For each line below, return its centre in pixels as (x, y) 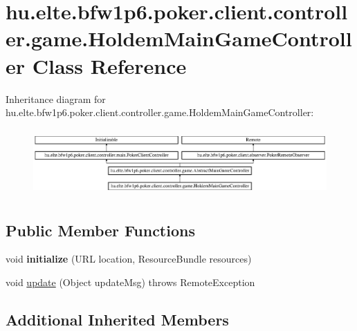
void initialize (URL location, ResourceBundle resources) (129, 259)
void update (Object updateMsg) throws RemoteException (130, 282)
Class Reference (109, 65)
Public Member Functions (100, 230)
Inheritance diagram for (56, 98)
